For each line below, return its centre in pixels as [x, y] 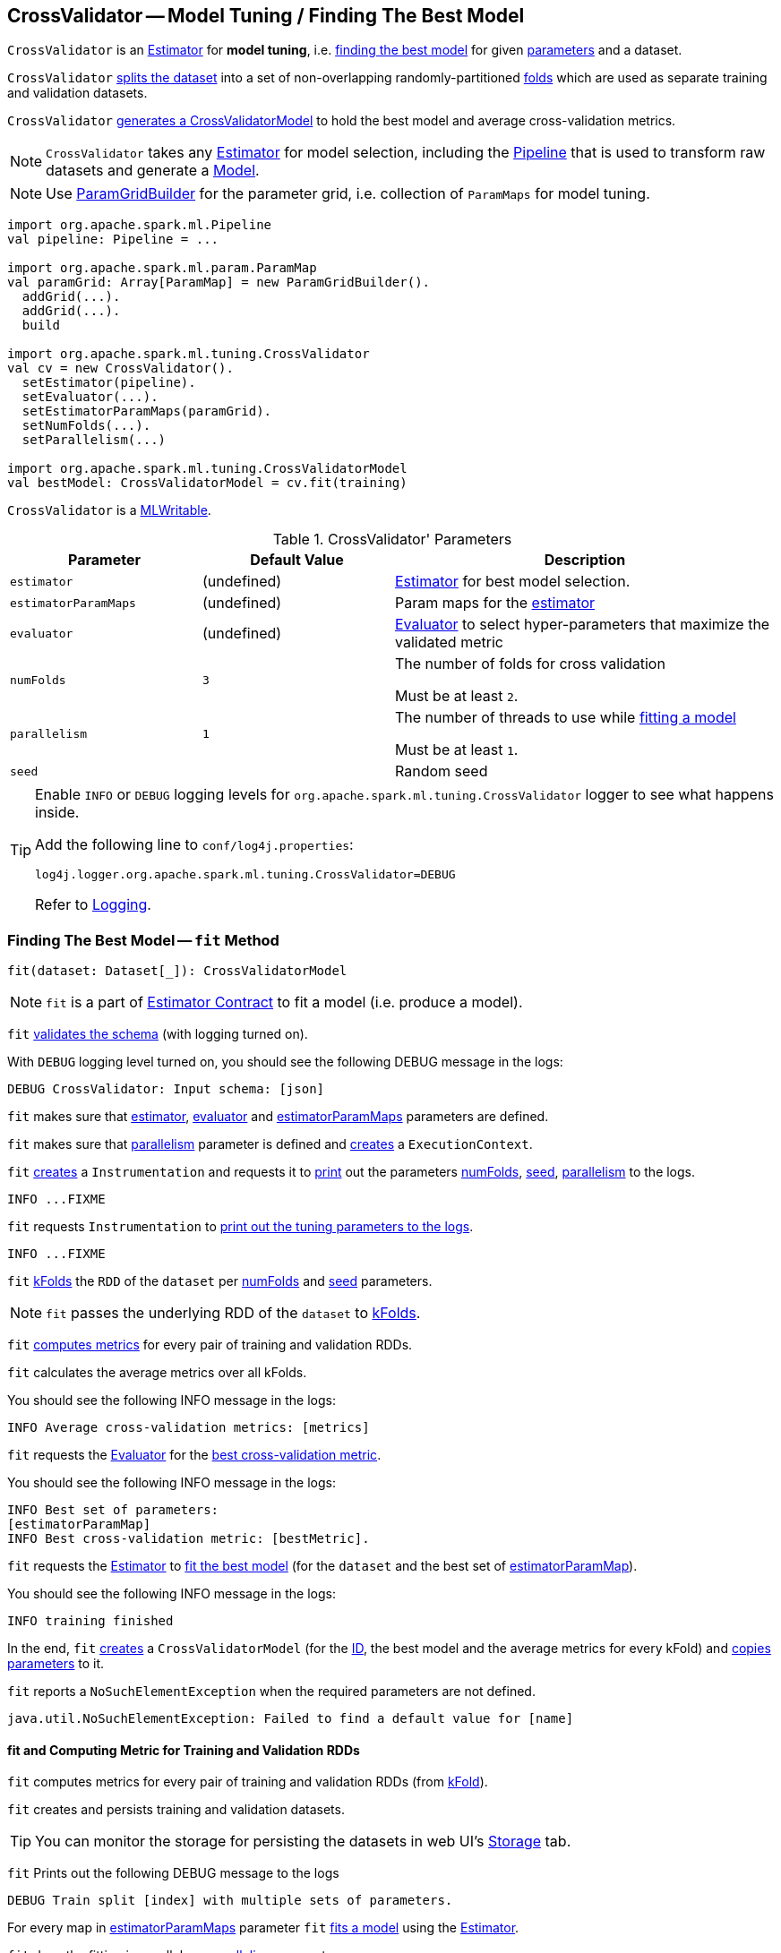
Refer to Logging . [93, 905]
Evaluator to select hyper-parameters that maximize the [583, 625]
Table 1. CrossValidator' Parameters [392, 540]
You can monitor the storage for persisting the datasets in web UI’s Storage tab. [303, 1842]
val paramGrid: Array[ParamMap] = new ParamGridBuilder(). [219, 283]
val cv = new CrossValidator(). [120, 368]
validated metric [449, 642]
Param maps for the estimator [495, 603]
